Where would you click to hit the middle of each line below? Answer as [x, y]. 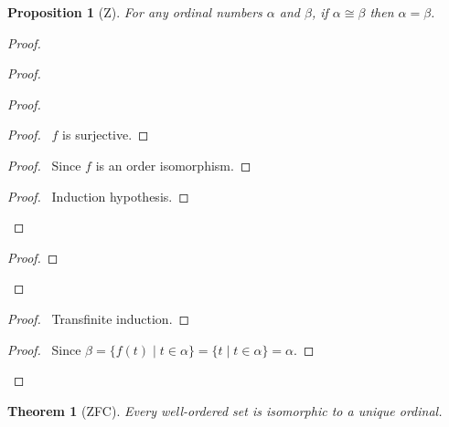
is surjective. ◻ [106, 135]
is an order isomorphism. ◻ [173, 165]
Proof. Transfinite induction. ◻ [99, 318]
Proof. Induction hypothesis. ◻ [98, 196]
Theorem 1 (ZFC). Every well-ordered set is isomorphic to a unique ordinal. [225, 410]
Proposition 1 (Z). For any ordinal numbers [135, 12]
